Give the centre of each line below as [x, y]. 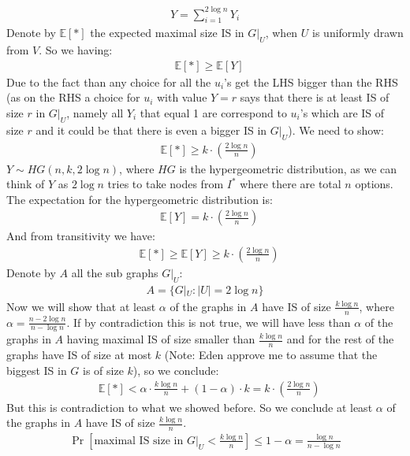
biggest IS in [37, 370]
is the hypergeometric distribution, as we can [288, 168]
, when [281, 33]
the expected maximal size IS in [167, 33]
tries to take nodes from [166, 184]
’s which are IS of [342, 112]
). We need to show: [336, 130]
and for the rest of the [340, 339]
